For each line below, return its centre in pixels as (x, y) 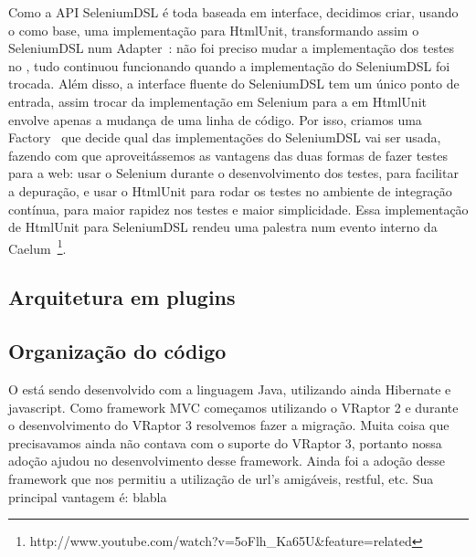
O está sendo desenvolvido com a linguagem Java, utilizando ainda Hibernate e (230, 389)
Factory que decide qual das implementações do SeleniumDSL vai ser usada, (225, 137)
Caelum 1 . (37, 247)
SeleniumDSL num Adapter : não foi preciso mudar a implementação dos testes (232, 48)
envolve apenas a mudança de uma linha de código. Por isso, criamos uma (215, 119)
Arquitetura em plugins (122, 297)
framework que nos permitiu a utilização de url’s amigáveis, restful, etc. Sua (221, 478)
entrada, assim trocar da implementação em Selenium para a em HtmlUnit (217, 101)
